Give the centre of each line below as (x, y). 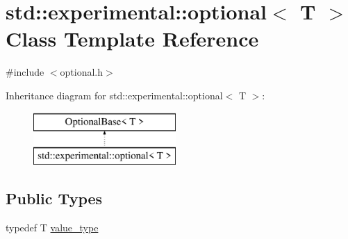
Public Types (54, 198)
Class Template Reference (132, 39)
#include (25, 72)
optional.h (82, 72)
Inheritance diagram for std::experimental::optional (114, 95)
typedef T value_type (52, 227)
